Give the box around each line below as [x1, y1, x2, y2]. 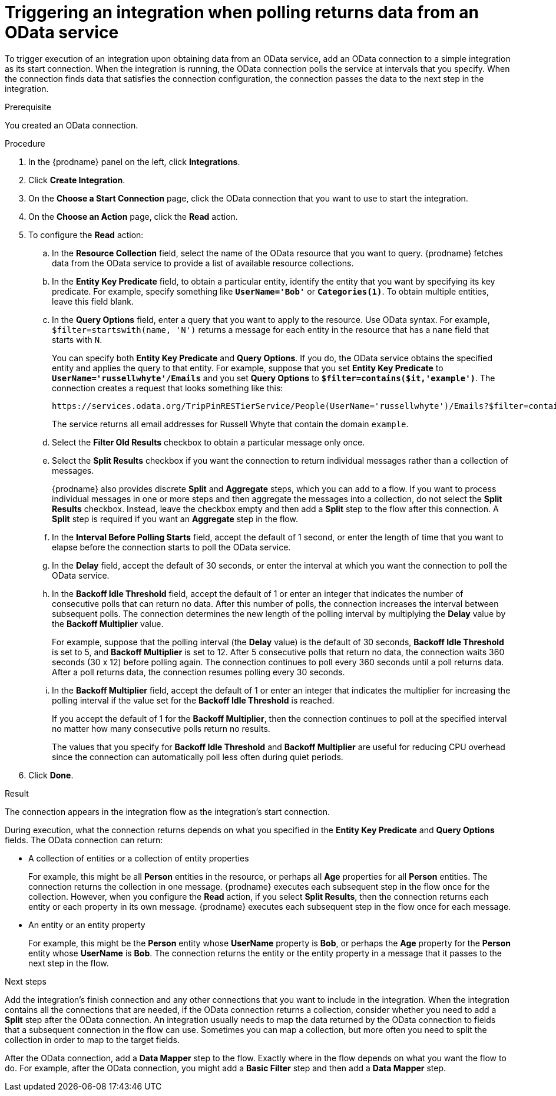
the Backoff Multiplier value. [52, 618, 164, 629]
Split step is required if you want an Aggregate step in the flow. [52, 513, 298, 524]
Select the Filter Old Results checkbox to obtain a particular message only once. [52, 437, 365, 447]
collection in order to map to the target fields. [5, 1034, 180, 1045]
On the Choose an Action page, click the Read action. [28, 211, 238, 222]
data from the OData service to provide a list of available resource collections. [52, 258, 354, 268]
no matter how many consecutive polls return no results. [52, 723, 270, 734]
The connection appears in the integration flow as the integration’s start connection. [5, 806, 330, 817]
